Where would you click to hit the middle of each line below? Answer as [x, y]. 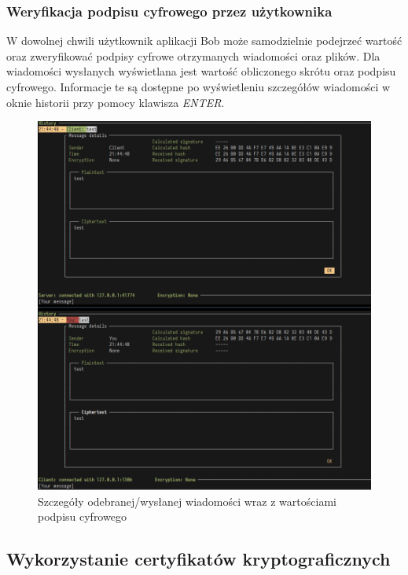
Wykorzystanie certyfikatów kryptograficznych [198, 559]
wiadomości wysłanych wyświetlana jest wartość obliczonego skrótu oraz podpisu [201, 71]
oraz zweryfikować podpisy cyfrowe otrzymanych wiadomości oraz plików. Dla [193, 55]
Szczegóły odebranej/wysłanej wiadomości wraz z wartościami [187, 501]
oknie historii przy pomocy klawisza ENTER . [116, 102]
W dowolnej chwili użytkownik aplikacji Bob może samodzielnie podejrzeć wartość [204, 41]
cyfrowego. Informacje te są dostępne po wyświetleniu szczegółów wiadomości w [198, 87]
